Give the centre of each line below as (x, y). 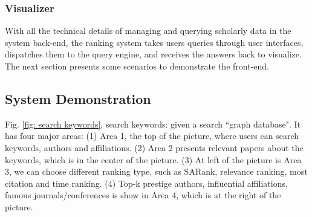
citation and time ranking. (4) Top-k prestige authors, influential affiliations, (146, 183)
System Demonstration (78, 98)
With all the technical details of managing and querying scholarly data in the (148, 31)
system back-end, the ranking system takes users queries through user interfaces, (154, 42)
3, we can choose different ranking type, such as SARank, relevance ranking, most (156, 171)
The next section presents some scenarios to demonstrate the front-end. (137, 66)
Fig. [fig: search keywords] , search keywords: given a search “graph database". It (153, 124)
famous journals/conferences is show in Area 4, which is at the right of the (143, 195)
